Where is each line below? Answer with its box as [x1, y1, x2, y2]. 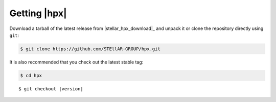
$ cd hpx [20, 73, 42, 78]
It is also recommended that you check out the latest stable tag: [9, 59, 144, 65]
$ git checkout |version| [18, 86, 84, 91]
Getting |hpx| [9, 8, 67, 19]
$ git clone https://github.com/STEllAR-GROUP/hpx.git [20, 46, 160, 52]
